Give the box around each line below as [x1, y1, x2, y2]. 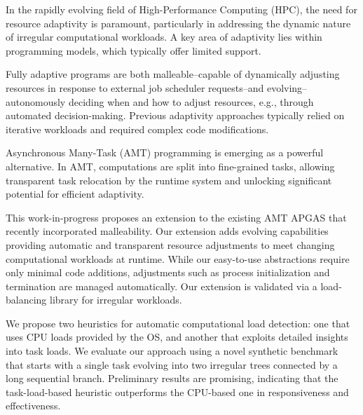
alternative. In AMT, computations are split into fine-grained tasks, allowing [6, 158, 335, 173]
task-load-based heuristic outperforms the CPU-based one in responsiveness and [6, 384, 349, 399]
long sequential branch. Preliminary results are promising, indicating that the [6, 371, 338, 386]
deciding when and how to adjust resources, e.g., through [68, 94, 314, 109]
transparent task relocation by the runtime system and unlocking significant [6, 172, 332, 187]
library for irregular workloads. [50, 292, 182, 307]
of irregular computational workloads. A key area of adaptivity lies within [6, 29, 322, 44]
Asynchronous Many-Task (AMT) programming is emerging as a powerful [6, 145, 324, 160]
